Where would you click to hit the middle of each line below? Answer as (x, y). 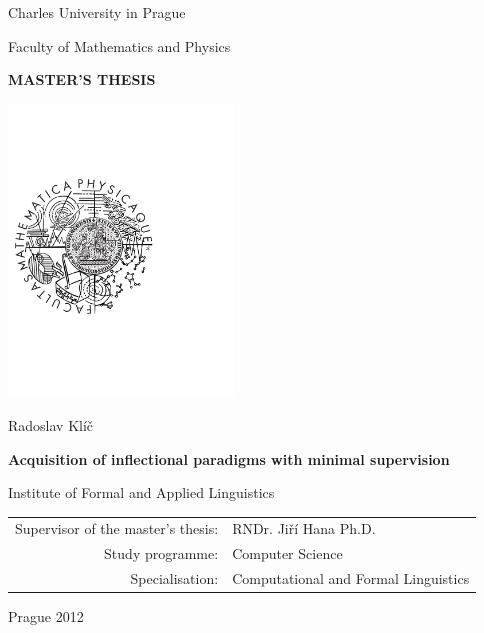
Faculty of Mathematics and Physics (119, 45)
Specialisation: (174, 578)
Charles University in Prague (97, 12)
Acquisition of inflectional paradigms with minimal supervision (229, 458)
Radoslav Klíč (51, 424)
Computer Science (287, 553)
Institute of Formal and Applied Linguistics (141, 492)
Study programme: (161, 553)
